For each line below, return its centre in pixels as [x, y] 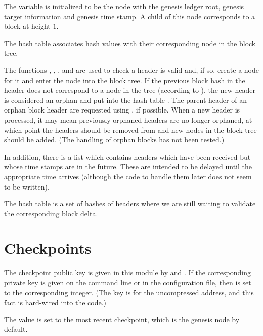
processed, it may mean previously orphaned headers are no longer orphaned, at [128, 119]
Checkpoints [48, 248]
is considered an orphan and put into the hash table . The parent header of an [125, 100]
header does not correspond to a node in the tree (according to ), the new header [130, 90]
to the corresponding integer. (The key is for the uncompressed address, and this [129, 292]
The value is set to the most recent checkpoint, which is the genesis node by [122, 319]
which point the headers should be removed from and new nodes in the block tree [130, 129]
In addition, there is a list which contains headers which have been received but [127, 156]
